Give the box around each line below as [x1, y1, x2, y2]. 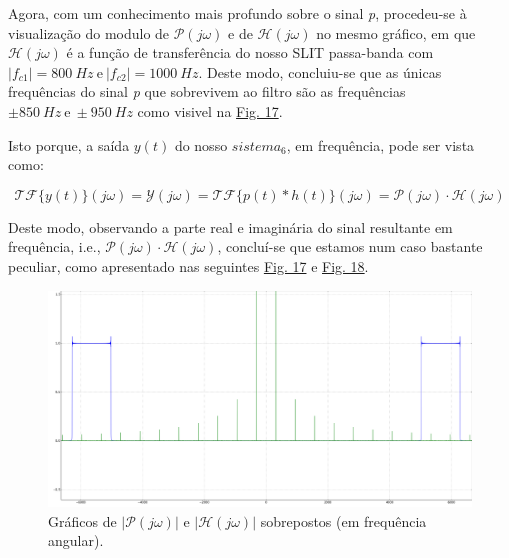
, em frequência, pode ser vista [286, 134, 475, 155]
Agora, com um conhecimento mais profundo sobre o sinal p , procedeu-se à [8, 3, 467, 23]
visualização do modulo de [8, 22, 170, 43]
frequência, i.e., [8, 236, 101, 257]
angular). [48, 530, 104, 551]
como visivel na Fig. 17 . [137, 100, 283, 121]
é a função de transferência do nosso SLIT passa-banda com [66, 42, 434, 63]
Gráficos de [48, 510, 117, 531]
